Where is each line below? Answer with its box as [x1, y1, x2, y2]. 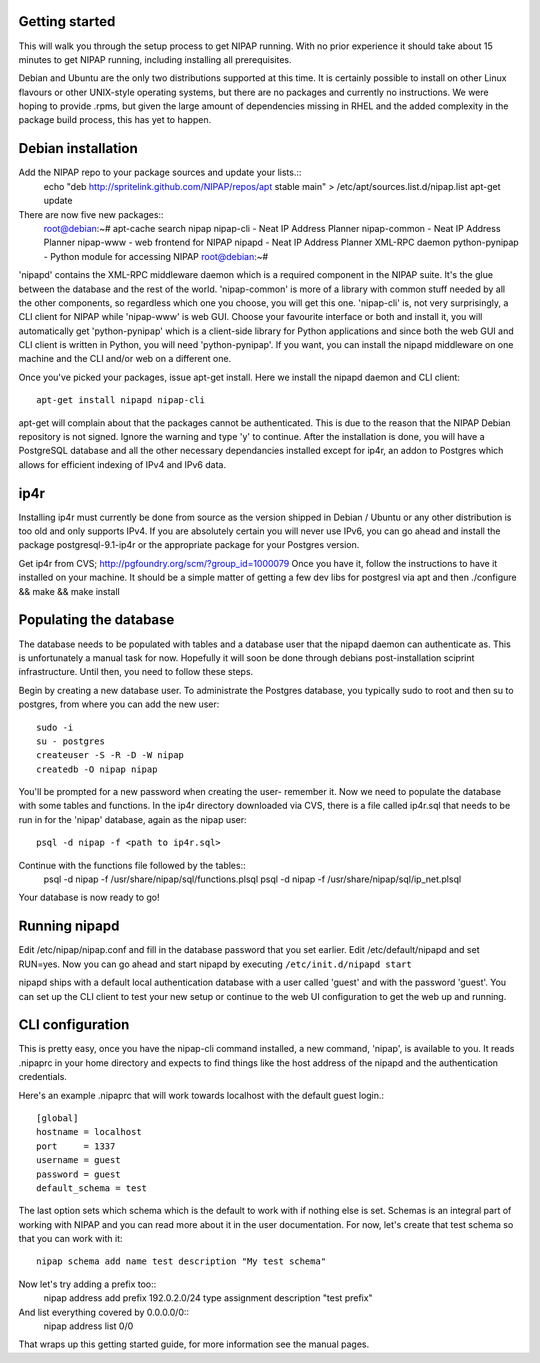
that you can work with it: [18, 1233, 124, 1245]
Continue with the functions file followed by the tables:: [18, 859, 246, 871]
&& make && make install [18, 585, 120, 597]
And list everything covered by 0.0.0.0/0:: [18, 1306, 190, 1318]
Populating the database [18, 611, 175, 629]
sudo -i [36, 721, 74, 733]
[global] [36, 1112, 79, 1124]
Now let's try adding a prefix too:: [18, 1278, 157, 1290]
